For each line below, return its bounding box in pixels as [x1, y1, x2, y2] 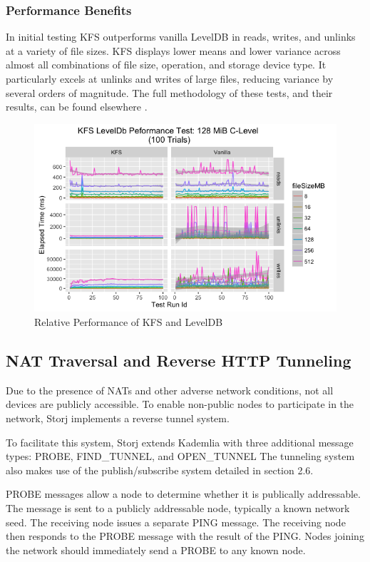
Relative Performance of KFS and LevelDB [34, 315, 223, 329]
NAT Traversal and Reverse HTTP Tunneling [6, 349, 351, 372]
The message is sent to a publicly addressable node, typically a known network [6, 501, 350, 515]
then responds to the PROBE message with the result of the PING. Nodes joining [6, 528, 364, 543]
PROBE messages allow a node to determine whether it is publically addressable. [6, 486, 361, 501]
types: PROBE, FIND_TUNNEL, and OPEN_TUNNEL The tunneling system [6, 449, 355, 464]
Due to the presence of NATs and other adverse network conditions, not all [6, 382, 334, 397]
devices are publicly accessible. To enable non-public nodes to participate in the [6, 397, 354, 412]
